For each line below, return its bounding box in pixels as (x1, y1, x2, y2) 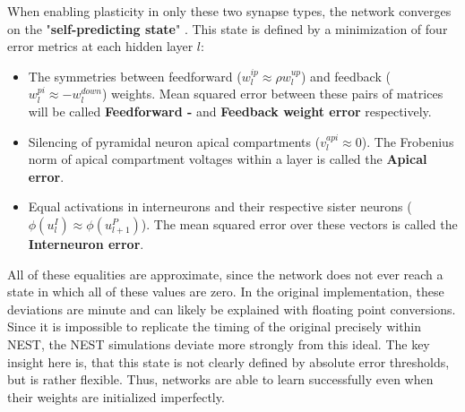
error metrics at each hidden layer (7, 37, 194, 56)
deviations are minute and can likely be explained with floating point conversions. (7, 299, 456, 318)
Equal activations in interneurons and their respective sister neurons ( (28, 197, 412, 216)
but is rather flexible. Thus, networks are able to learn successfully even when (7, 370, 434, 389)
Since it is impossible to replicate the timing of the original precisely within (7, 317, 422, 336)
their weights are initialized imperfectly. (7, 387, 225, 406)
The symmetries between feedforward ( (28, 66, 242, 85)
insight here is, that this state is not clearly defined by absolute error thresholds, (7, 352, 450, 371)
